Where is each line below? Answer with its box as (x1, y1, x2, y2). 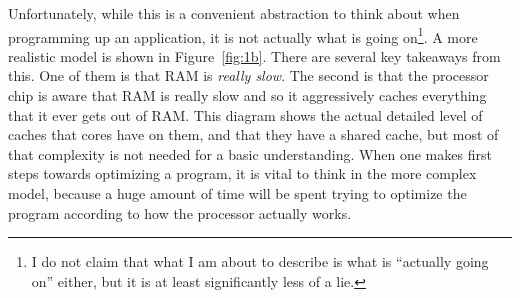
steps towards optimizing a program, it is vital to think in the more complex (8, 163, 477, 184)
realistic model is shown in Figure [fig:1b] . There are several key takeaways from (8, 45, 501, 66)
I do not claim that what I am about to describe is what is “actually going (31, 251, 489, 272)
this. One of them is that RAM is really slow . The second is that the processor (8, 65, 489, 86)
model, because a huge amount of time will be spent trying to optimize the (8, 183, 467, 203)
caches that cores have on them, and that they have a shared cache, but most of (8, 124, 499, 145)
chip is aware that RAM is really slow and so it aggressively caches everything (8, 85, 487, 106)
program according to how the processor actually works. (8, 202, 352, 223)
